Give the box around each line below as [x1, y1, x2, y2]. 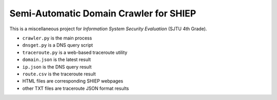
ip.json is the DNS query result [22, 64, 92, 70]
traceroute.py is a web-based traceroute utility [22, 49, 128, 55]
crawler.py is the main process [22, 35, 92, 41]
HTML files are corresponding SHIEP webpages [22, 78, 123, 84]
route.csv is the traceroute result [22, 71, 96, 77]
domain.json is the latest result [22, 56, 91, 63]
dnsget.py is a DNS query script [22, 42, 93, 48]
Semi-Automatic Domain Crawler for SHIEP [9, 8, 196, 19]
